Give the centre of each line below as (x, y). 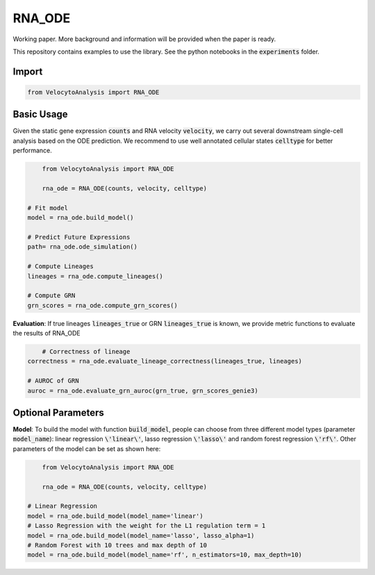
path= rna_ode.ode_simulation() (83, 247)
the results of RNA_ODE (47, 333)
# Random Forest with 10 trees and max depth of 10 (117, 545)
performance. (32, 150)
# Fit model (48, 208)
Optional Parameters (58, 413)
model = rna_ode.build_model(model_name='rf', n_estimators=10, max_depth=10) (165, 555)
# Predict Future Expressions (79, 237)
